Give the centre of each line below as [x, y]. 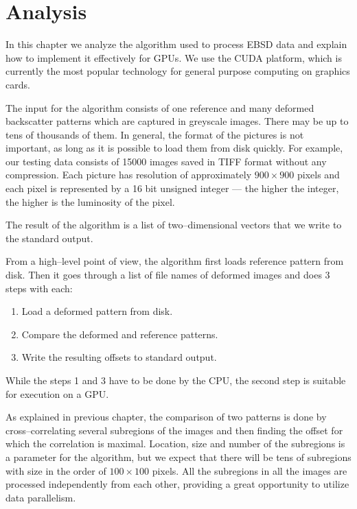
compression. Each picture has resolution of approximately [129, 175]
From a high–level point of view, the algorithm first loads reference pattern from [175, 261]
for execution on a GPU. [57, 393]
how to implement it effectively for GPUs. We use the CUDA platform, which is [174, 57]
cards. [18, 84]
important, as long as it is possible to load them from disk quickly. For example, [174, 148]
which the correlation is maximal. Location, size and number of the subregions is [175, 443]
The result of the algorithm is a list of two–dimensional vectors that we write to [174, 225]
